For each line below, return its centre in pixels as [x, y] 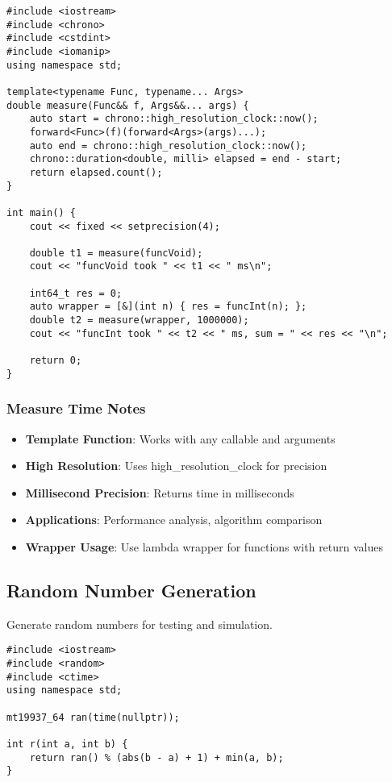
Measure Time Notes [76, 408]
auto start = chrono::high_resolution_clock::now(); [174, 119]
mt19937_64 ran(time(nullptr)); [93, 717]
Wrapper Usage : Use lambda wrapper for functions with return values [204, 546]
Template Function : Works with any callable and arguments [180, 438]
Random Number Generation [131, 590]
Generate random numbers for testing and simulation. [140, 624]
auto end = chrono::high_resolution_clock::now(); [168, 146]
